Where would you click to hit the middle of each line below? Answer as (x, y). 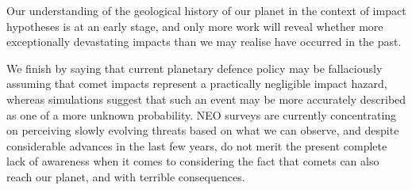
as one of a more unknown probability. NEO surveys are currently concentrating (202, 114)
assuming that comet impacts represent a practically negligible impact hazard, (197, 84)
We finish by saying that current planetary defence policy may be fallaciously (194, 68)
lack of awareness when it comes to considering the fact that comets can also (193, 161)
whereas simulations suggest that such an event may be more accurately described (206, 99)
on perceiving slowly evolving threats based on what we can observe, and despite (203, 130)
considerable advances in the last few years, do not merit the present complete (197, 145)
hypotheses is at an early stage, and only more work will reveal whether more (195, 26)
